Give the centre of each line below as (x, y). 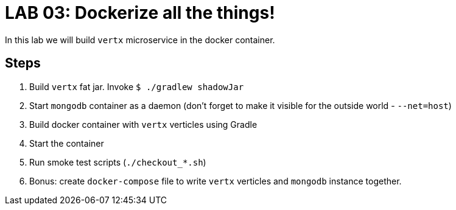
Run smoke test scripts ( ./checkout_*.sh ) (118, 162)
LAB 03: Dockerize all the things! (140, 13)
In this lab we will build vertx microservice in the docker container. (140, 40)
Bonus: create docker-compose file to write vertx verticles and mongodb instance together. (216, 181)
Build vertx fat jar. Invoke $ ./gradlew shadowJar (137, 86)
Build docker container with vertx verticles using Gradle (143, 124)
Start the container (67, 143)
